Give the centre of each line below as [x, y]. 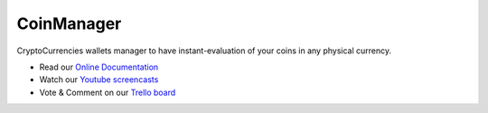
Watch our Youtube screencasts [99, 80]
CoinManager [69, 24]
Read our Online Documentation [99, 67]
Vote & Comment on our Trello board [108, 92]
